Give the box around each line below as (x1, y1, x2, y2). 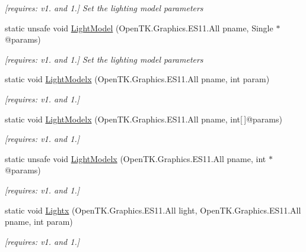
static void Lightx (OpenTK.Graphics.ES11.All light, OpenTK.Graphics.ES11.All (5, 203, 301, 216)
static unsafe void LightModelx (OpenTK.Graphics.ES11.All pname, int (5, 152, 266, 164)
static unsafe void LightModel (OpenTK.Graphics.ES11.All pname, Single (5, 21, 273, 34)
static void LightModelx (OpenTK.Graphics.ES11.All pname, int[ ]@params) (5, 112, 282, 125)
